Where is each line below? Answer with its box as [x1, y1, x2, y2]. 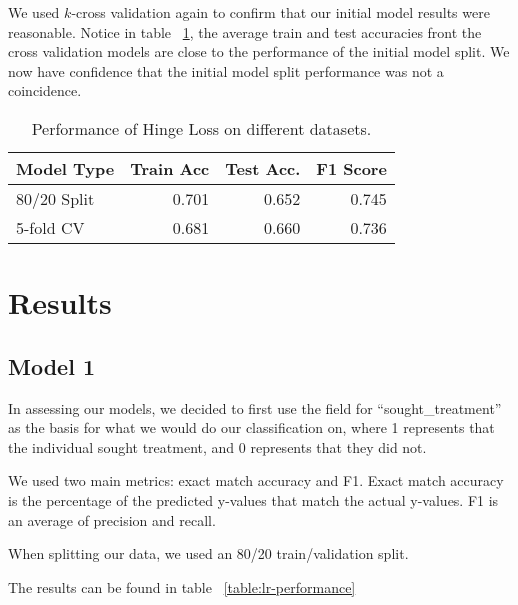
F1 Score [316, 156, 387, 180]
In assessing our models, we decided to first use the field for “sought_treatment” [8, 397, 502, 418]
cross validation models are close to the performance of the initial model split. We [8, 41, 510, 62]
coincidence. [8, 80, 82, 101]
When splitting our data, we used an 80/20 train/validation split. [8, 543, 409, 564]
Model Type [16, 156, 115, 180]
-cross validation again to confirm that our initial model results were [71, 2, 490, 22]
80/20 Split [16, 186, 95, 210]
